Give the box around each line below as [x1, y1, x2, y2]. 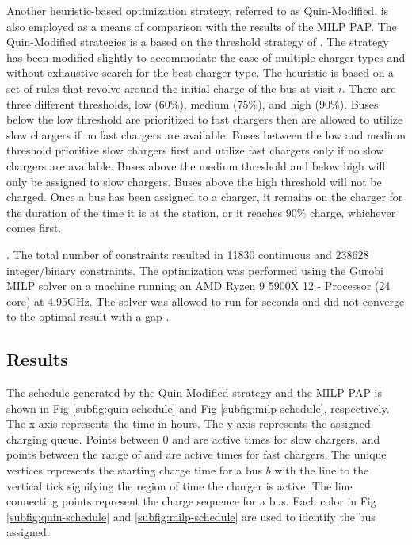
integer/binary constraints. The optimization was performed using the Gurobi [6, 261, 383, 278]
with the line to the [274, 462, 369, 478]
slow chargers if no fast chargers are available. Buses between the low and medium [6, 126, 406, 143]
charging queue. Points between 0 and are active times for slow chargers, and [6, 430, 380, 447]
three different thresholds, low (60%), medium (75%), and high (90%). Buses [6, 95, 379, 112]
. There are [341, 79, 396, 96]
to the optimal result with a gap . [6, 308, 170, 325]
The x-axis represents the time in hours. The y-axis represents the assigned [6, 415, 371, 432]
